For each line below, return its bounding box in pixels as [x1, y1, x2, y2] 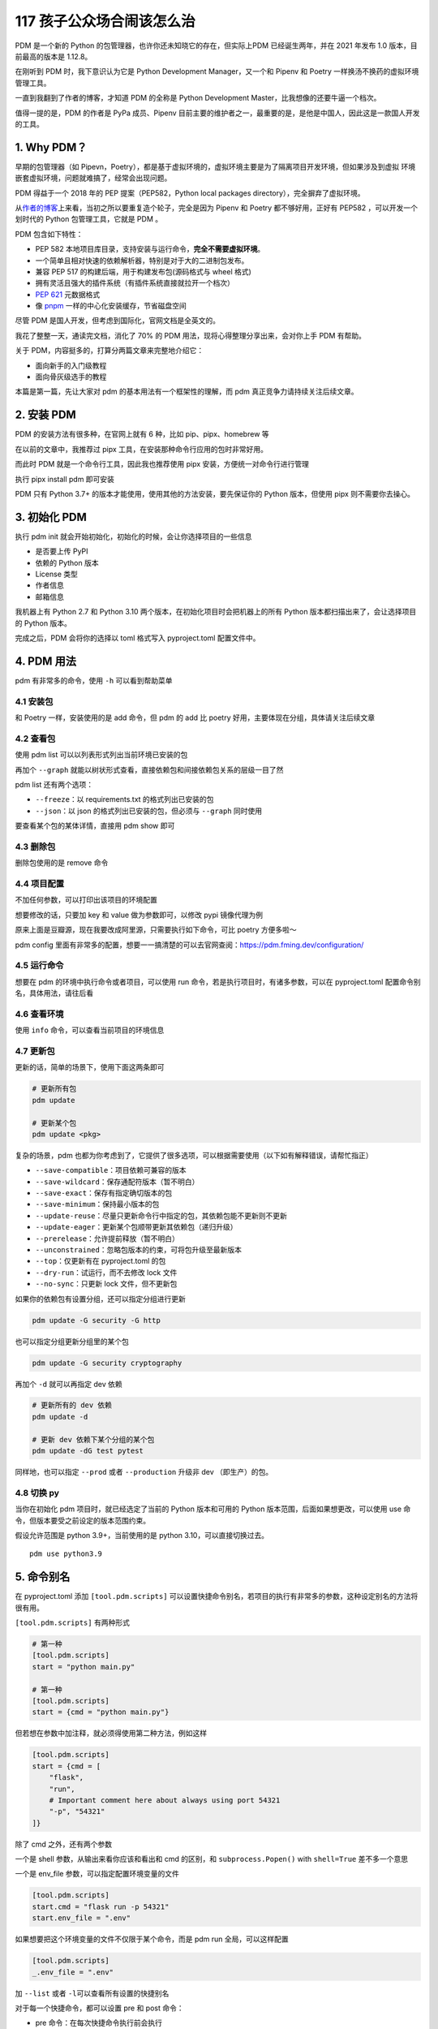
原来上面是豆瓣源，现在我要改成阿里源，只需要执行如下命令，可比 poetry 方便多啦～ [15, 925, 297, 935]
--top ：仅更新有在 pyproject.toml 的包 [35, 1256, 166, 1266]
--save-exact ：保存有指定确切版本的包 [35, 1188, 173, 1198]
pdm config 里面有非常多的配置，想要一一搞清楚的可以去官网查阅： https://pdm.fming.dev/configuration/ [15, 940, 364, 950]
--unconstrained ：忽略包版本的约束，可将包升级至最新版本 [35, 1245, 243, 1254]
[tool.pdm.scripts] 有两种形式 [15, 1618, 130, 1627]
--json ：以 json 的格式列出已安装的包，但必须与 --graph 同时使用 [35, 806, 263, 816]
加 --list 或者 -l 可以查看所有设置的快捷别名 [15, 1988, 170, 1998]
